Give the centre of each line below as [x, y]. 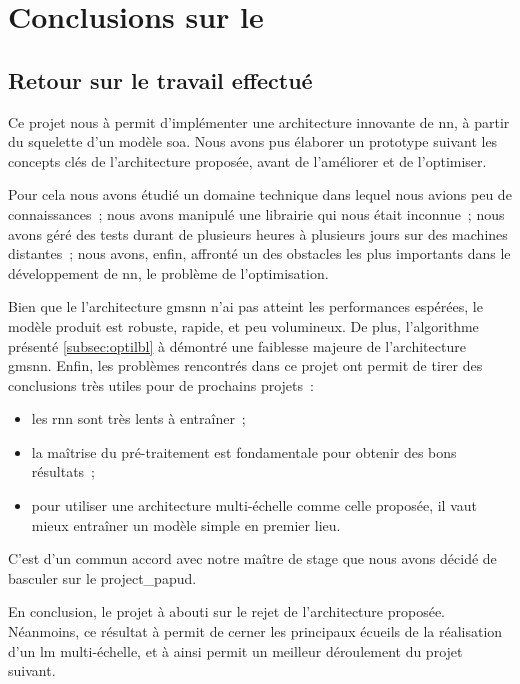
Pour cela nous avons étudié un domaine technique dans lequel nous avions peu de [260, 194]
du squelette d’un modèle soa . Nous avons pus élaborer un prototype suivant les [253, 141]
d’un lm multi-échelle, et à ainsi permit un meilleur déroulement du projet [235, 650]
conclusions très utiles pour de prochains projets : [161, 384]
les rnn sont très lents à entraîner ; [138, 418]
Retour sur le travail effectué [160, 79]
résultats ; [63, 471]
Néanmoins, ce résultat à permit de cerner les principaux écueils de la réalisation [255, 631]
